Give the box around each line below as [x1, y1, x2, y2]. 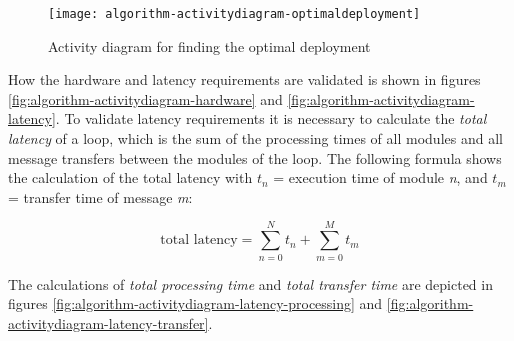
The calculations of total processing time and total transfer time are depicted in [8, 273, 493, 294]
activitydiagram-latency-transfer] [8, 312, 209, 333]
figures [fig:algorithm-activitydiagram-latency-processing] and [8, 293, 383, 314]
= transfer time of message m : [8, 186, 193, 207]
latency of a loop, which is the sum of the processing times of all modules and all [8, 128, 503, 149]
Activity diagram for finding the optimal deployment [48, 35, 371, 56]
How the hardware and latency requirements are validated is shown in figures [8, 69, 481, 90]
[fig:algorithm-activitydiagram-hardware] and [8, 88, 283, 109]
